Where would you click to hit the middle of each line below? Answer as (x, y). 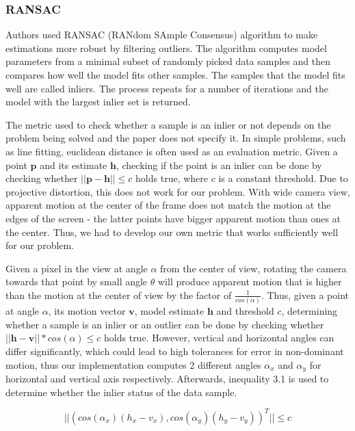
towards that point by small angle (77, 282)
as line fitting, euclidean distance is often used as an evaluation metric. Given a (172, 151)
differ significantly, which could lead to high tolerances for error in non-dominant (175, 351)
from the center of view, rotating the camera (253, 268)
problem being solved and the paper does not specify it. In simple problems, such (176, 138)
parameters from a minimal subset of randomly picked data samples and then (168, 61)
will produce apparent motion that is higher (250, 282)
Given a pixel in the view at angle (77, 268)
